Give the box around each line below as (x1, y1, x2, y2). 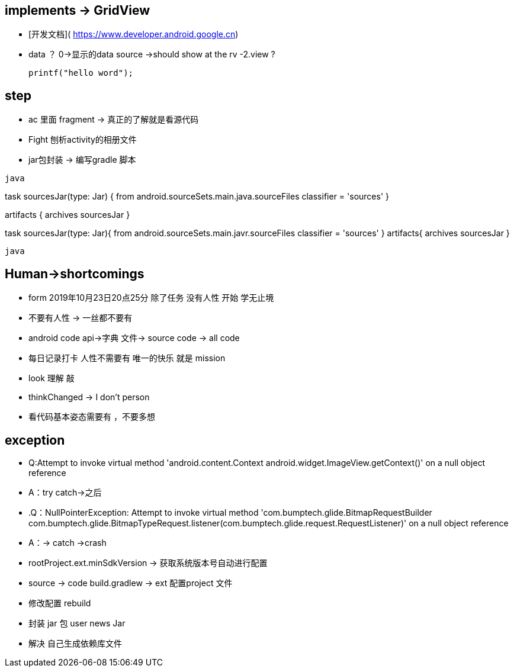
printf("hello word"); (28, 68, 134, 78)
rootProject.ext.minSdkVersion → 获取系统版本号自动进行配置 (28, 557, 268, 568)
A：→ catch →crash (28, 537, 107, 548)
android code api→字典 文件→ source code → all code (28, 333, 240, 343)
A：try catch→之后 (28, 487, 102, 497)
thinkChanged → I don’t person (28, 392, 150, 403)
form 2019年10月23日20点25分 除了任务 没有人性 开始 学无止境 (28, 292, 274, 303)
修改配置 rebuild (28, 597, 91, 608)
